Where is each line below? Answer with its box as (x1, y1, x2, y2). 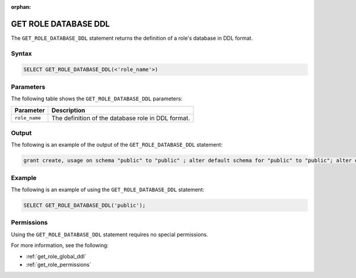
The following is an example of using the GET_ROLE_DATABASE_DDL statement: (11, 186, 205, 193)
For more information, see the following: (11, 242, 109, 249)
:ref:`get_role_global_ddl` (26, 252, 87, 260)
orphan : (11, 4, 31, 10)
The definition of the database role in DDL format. (51, 113, 190, 122)
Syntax (11, 49, 32, 58)
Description (51, 106, 85, 114)
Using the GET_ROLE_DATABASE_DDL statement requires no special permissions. (11, 230, 209, 238)
